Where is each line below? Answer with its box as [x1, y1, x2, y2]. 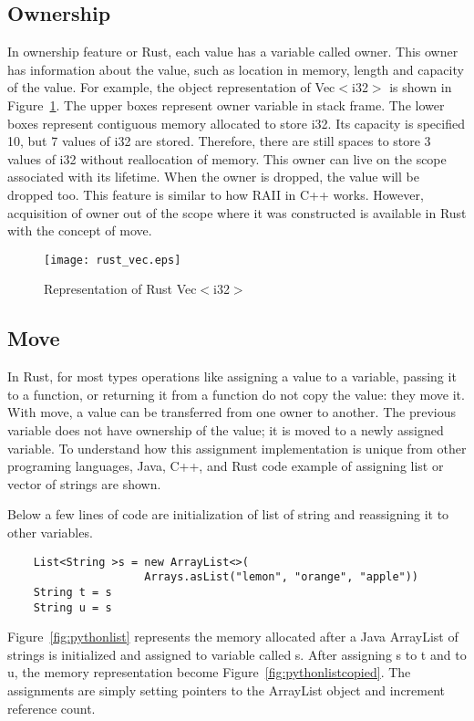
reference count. [7, 698, 96, 717]
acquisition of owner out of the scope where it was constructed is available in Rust [7, 203, 467, 222]
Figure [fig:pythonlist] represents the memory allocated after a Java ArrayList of [7, 627, 459, 646]
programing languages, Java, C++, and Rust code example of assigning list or [7, 456, 444, 475]
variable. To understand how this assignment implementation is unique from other [7, 438, 467, 457]
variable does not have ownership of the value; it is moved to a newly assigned [7, 420, 444, 439]
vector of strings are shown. [7, 474, 161, 493]
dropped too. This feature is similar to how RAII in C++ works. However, [7, 184, 424, 204]
